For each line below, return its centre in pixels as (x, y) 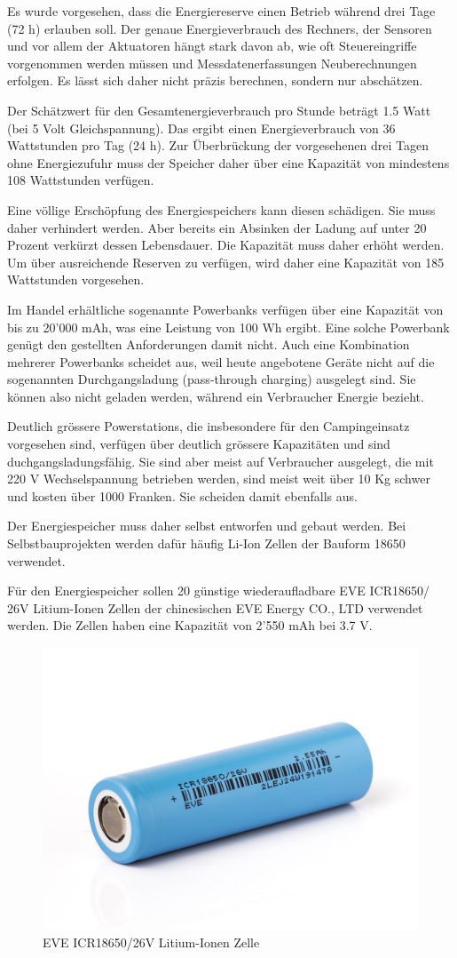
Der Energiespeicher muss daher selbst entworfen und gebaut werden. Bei (207, 526)
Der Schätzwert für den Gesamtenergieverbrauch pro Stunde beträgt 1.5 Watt (219, 110)
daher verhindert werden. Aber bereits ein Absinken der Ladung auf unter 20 (217, 227)
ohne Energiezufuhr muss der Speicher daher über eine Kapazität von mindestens (228, 162)
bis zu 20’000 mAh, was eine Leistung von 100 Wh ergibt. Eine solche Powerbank (228, 327)
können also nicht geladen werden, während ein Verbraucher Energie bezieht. (216, 396)
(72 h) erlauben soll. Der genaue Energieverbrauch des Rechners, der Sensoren (220, 28)
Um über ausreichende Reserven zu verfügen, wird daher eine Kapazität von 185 (226, 262)
